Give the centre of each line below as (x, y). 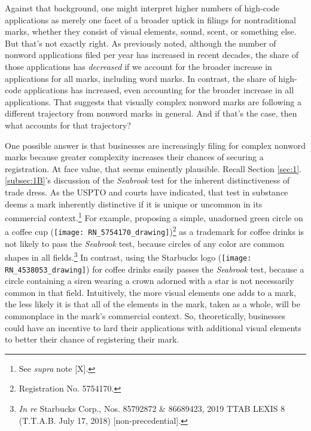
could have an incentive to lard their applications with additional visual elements (153, 327)
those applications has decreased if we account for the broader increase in (138, 66)
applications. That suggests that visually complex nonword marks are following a (153, 101)
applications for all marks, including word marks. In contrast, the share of (140, 78)
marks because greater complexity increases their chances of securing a (134, 157)
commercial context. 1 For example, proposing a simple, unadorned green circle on (154, 217)
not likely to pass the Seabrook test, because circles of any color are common (145, 243)
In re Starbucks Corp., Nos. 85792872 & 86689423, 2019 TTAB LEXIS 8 (152, 408)
